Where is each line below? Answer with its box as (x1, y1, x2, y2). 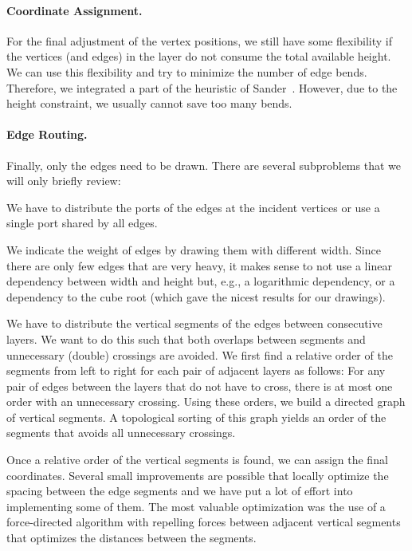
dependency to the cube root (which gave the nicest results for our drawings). (6, 288, 386, 305)
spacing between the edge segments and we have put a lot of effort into (6, 482, 353, 499)
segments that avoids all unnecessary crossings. (6, 424, 236, 441)
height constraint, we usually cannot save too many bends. (6, 95, 292, 112)
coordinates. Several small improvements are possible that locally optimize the (6, 466, 389, 483)
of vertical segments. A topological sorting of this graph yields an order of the (6, 408, 386, 425)
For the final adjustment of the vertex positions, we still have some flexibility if (6, 32, 393, 49)
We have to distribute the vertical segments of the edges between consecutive (6, 315, 383, 332)
